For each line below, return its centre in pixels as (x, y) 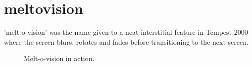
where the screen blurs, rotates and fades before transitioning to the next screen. (126, 41)
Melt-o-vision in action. (59, 58)
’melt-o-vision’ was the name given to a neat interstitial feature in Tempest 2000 (126, 32)
